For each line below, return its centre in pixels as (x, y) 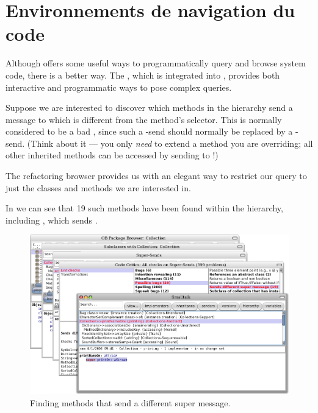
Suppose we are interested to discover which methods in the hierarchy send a (149, 108)
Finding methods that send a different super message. (130, 402)
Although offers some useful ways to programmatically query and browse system (156, 63)
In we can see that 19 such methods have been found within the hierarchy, (144, 208)
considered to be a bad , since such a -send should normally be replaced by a (149, 131)
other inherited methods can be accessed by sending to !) (112, 155)
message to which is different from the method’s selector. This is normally (144, 119)
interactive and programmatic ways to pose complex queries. (119, 87)
